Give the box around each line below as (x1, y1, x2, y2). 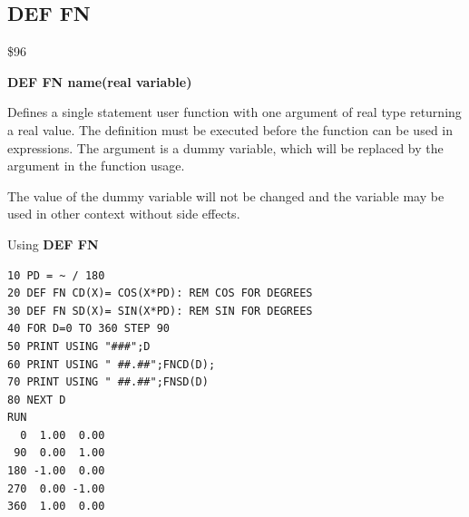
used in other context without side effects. (7, 204, 240, 223)
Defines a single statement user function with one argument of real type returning (7, 102, 462, 122)
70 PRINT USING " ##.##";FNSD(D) (7, 376, 209, 389)
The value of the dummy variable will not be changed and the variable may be (7, 186, 445, 205)
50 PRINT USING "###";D (7, 339, 151, 353)
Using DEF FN (7, 234, 99, 253)
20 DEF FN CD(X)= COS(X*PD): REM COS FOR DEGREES (7, 287, 313, 300)
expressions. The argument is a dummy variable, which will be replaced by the (7, 138, 444, 157)
